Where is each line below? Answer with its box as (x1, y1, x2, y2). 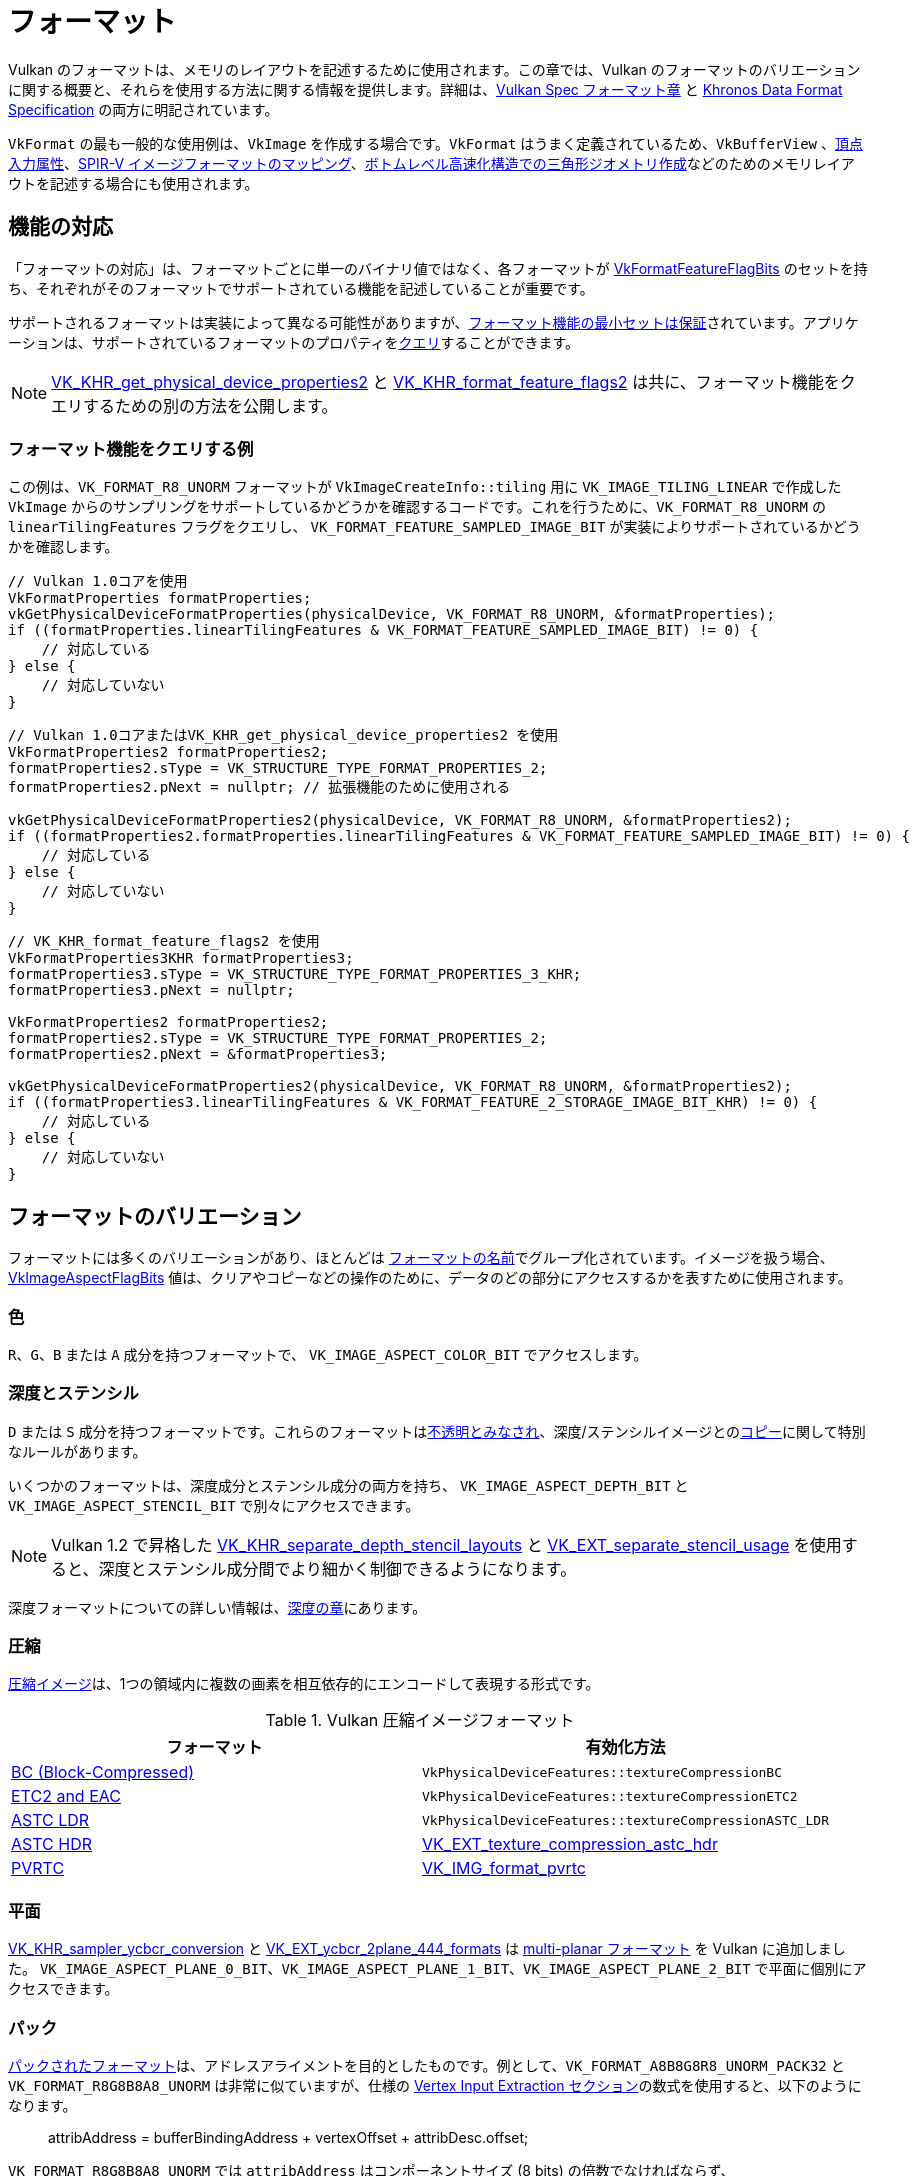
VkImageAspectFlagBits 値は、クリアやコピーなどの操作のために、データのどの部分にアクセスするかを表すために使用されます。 (8, 1269, 852, 1287)
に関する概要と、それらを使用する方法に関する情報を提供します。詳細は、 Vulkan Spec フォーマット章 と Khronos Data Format (8, 80, 843, 98)
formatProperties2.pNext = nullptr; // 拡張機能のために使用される (8, 779, 511, 796)
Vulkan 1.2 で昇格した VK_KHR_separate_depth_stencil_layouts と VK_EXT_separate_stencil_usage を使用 (51, 1534, 842, 1555)
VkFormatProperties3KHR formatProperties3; (8, 950, 354, 967)
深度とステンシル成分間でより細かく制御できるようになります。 (98, 1558, 577, 1579)
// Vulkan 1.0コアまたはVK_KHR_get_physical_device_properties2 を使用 (8, 727, 559, 744)
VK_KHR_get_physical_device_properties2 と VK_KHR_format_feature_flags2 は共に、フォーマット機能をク (51, 371, 856, 392)
